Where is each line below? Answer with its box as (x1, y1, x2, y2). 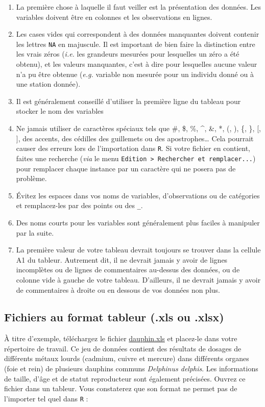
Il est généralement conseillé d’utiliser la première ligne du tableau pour (16, 95, 241, 106)
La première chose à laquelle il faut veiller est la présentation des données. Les (16, 2, 261, 12)
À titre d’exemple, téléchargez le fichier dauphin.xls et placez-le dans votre (4, 333, 237, 344)
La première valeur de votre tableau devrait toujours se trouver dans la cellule (16, 244, 261, 255)
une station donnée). (16, 79, 81, 89)
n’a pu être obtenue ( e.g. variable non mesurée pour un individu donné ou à (16, 68, 254, 79)
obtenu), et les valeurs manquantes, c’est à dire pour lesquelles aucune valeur (16, 59, 257, 69)
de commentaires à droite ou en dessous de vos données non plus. (16, 284, 220, 295)
